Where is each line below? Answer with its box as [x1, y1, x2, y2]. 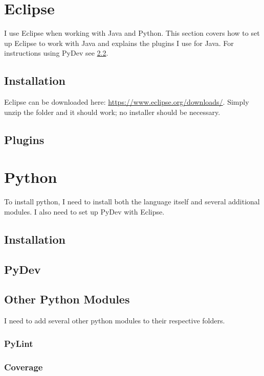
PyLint [4, 337, 33, 349]
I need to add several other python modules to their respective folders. [4, 315, 225, 326]
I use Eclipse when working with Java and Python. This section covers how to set [4, 28, 260, 38]
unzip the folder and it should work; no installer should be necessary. [4, 106, 221, 117]
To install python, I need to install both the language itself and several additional [4, 196, 260, 207]
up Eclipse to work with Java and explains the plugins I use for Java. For [4, 37, 234, 48]
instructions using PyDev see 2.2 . [4, 48, 108, 58]
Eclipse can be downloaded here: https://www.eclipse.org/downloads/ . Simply [4, 97, 249, 107]
